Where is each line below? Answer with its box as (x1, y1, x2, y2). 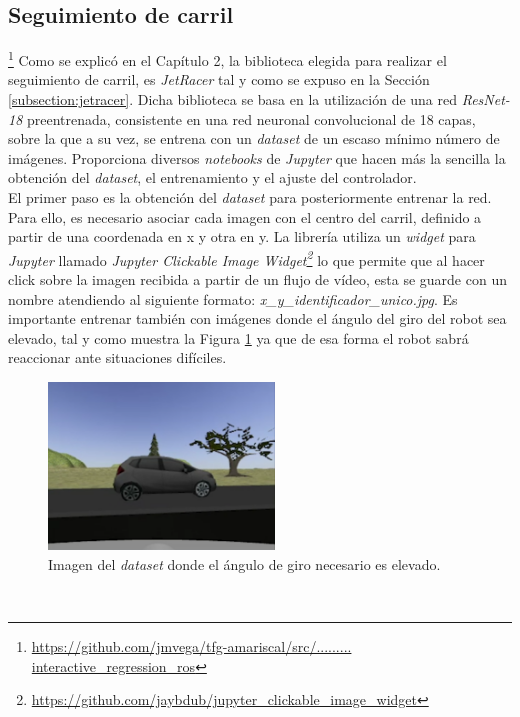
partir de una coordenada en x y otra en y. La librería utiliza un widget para (8, 226, 476, 247)
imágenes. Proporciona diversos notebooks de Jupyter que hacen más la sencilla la (8, 147, 506, 168)
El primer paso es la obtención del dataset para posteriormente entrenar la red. (8, 187, 492, 208)
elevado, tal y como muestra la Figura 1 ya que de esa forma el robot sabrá (8, 327, 469, 348)
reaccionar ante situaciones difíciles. (8, 347, 227, 368)
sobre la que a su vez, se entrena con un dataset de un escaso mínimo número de (8, 128, 500, 149)
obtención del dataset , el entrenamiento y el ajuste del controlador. (8, 167, 417, 188)
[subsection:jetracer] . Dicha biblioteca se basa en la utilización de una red (8, 89, 458, 110)
